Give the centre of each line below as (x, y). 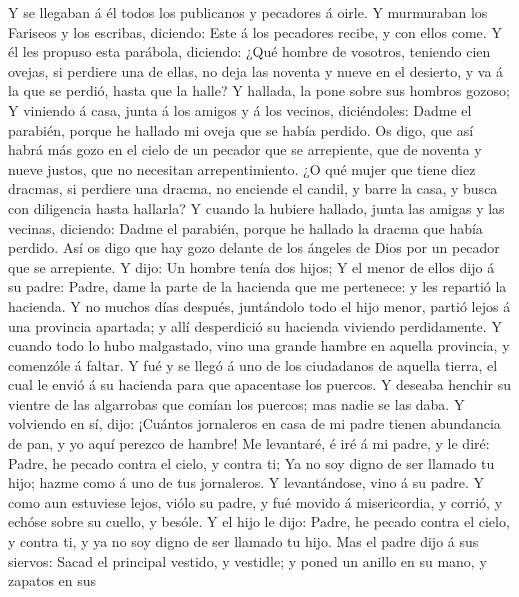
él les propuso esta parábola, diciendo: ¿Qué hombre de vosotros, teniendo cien (249, 51)
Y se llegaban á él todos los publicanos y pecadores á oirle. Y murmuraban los (248, 12)
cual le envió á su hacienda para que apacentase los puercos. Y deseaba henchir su (259, 384)
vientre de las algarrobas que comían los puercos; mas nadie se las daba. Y (236, 403)
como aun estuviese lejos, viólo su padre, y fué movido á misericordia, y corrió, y (255, 501)
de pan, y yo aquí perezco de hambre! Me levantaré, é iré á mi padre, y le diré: (249, 443)
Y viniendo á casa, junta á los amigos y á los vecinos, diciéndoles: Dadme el (240, 109)
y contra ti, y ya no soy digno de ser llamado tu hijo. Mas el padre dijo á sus (243, 541)
